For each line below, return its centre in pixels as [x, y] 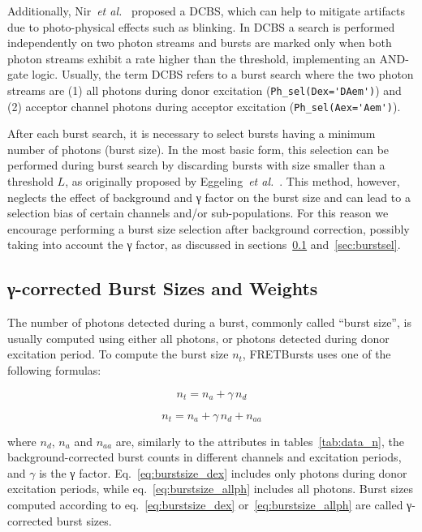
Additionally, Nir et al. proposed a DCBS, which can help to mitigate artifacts [206, 11]
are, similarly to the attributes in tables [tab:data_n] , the [260, 441]
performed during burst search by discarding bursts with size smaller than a [196, 165]
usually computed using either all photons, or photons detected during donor [198, 338]
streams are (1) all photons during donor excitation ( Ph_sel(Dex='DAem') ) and [205, 90]
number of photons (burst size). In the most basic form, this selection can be [198, 149]
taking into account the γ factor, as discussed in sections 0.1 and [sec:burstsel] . [204, 245]
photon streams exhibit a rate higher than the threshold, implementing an [192, 58]
